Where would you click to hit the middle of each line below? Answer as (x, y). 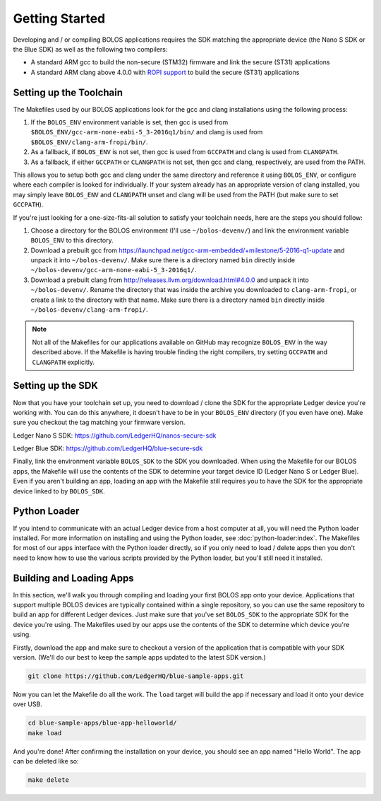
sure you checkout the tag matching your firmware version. (99, 422)
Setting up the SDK (56, 386)
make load (45, 733)
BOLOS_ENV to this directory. (72, 240)
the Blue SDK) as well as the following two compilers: (90, 49)
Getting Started (59, 18)
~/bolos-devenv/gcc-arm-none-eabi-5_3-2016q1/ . (114, 270)
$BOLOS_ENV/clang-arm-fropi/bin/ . (89, 142)
